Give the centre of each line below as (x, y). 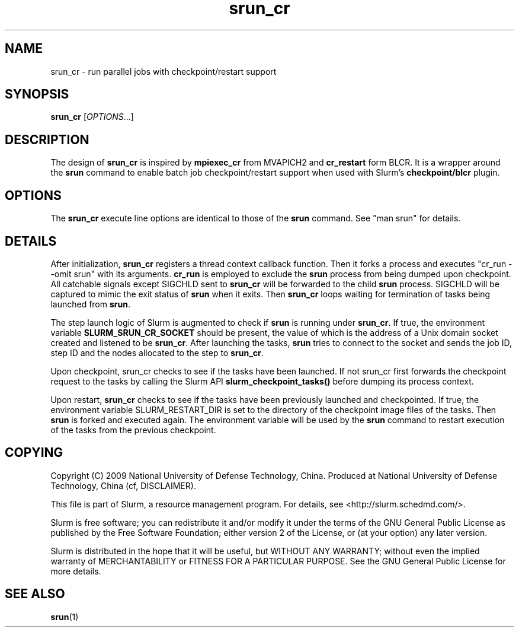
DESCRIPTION (47, 139)
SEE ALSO (35, 594)
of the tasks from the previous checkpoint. (133, 430)
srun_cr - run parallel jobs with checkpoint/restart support (164, 71)
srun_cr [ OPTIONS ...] (92, 117)
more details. (76, 571)
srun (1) (65, 617)
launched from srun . (90, 304)
